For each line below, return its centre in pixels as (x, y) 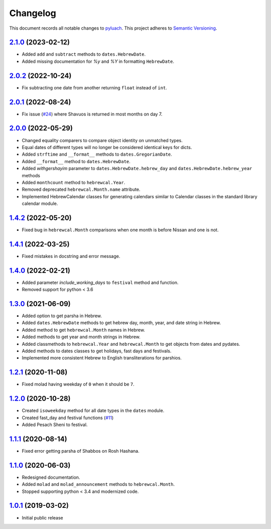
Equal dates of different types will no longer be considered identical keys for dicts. (107, 147)
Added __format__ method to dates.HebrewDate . (76, 161)
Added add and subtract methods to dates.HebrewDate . (84, 54)
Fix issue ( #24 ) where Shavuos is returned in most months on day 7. (92, 114)
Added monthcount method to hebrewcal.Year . (74, 182)
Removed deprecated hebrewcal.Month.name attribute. (81, 189)
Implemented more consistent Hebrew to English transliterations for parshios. (102, 358)
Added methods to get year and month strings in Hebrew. (81, 337)
